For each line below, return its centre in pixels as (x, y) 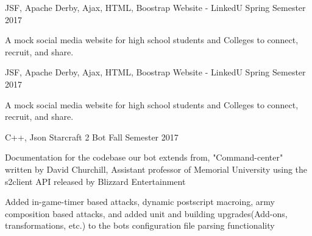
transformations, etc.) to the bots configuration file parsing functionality (140, 225)
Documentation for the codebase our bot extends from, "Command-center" (144, 157)
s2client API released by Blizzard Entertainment (95, 181)
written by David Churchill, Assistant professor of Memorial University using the (156, 169)
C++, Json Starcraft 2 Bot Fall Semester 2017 (92, 137)
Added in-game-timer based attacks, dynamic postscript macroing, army (140, 202)
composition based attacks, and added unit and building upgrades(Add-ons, (146, 213)
